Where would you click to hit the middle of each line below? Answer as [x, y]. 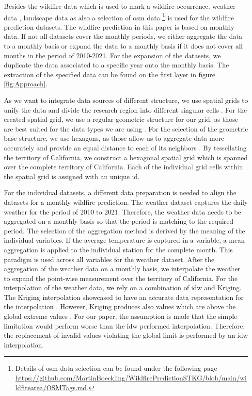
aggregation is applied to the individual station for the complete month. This [118, 249]
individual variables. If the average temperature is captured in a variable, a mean [125, 240]
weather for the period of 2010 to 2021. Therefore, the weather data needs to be [123, 211]
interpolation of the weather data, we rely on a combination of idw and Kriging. [123, 288]
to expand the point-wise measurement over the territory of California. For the [121, 278]
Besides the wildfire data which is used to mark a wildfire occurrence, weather [120, 6]
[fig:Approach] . [26, 84]
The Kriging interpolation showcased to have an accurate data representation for [124, 297]
